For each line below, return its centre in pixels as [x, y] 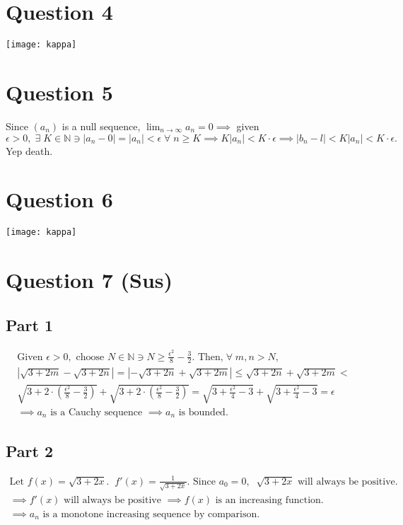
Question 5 [59, 92]
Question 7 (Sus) [89, 280]
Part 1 [30, 324]
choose [90, 357]
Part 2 [30, 450]
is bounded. [203, 412]
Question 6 [59, 199]
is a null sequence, [101, 126]
